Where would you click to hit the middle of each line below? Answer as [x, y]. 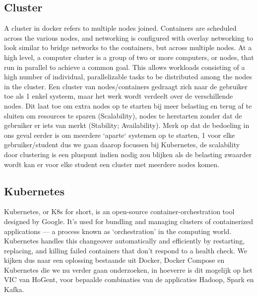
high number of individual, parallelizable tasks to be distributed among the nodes [128, 77]
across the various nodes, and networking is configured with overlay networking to [129, 37]
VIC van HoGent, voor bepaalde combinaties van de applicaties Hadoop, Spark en [129, 279]
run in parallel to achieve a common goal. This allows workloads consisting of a [125, 67]
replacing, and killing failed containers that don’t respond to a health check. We [126, 250]
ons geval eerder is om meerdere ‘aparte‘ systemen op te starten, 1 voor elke [120, 135]
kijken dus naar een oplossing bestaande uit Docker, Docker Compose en [114, 260]
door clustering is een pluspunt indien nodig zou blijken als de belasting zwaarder [128, 154]
